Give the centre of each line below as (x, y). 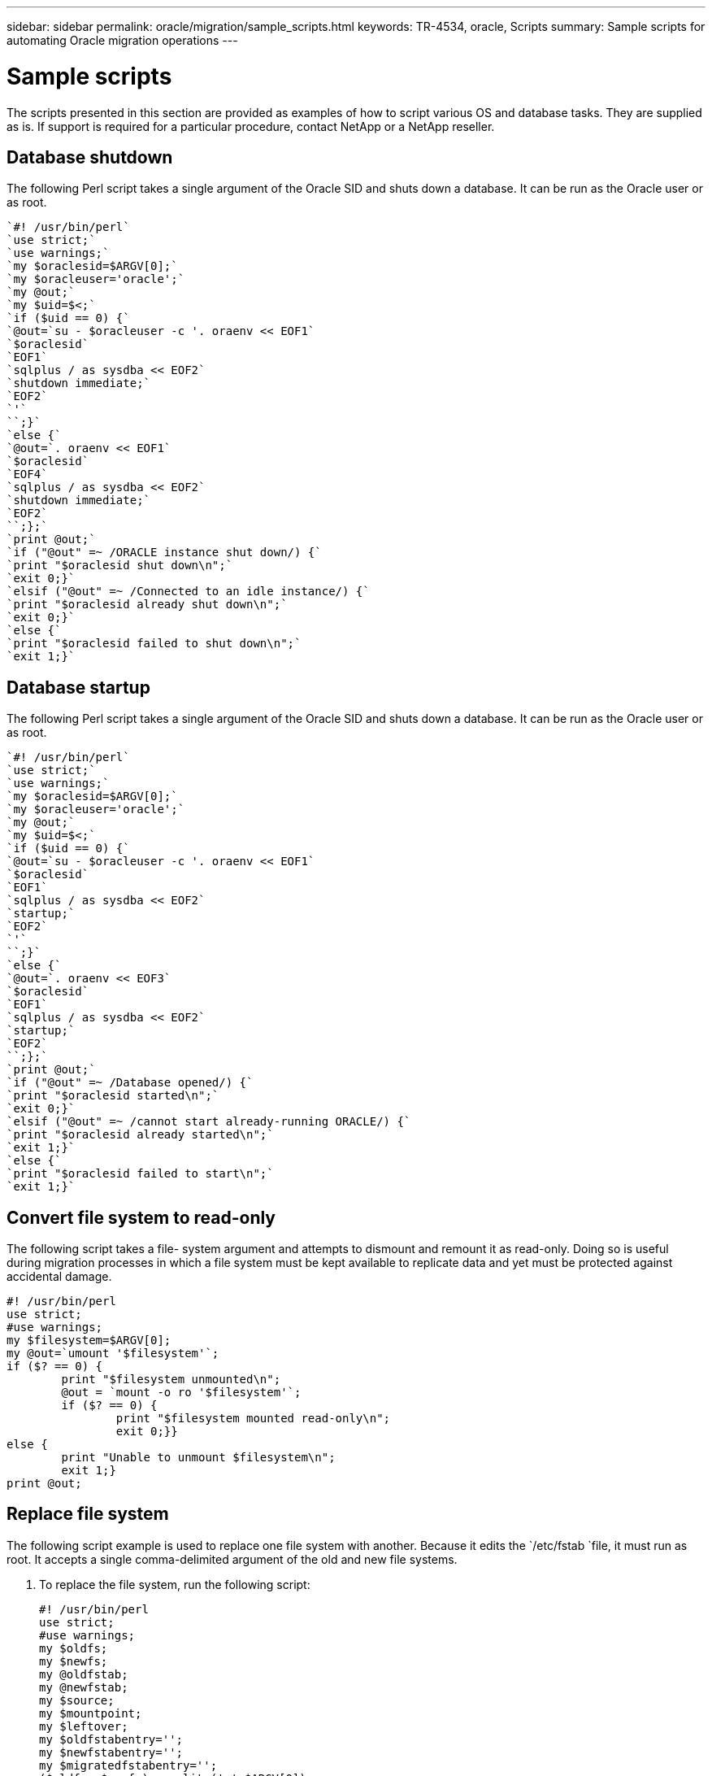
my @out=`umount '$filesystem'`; (113, 1354)
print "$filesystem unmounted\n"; (171, 1380)
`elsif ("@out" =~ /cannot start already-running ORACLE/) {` (209, 1122)
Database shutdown (90, 157)
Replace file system (88, 1514)
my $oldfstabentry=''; (111, 1739)
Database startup (78, 687)
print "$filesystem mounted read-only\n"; (253, 1419)
